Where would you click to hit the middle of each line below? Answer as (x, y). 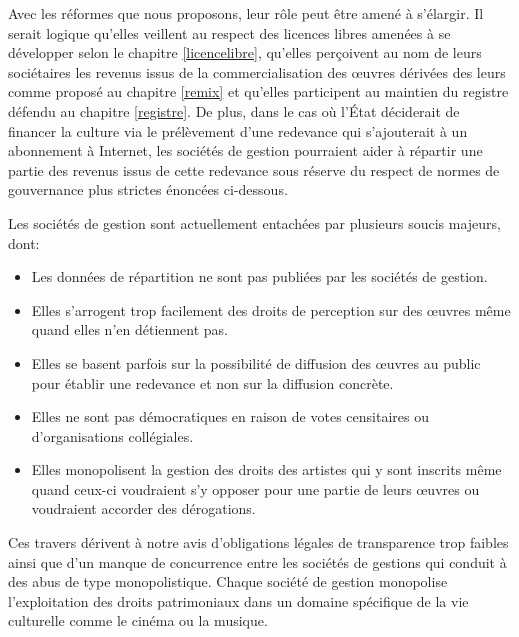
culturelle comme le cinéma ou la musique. (138, 620)
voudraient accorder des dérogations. (143, 508)
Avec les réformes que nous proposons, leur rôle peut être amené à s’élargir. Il (246, 13)
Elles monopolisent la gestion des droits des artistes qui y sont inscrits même (266, 469)
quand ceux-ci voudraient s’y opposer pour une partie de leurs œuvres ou (255, 488)
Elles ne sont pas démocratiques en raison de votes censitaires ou (230, 416)
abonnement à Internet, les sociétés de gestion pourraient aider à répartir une (245, 150)
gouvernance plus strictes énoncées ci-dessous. (148, 189)
